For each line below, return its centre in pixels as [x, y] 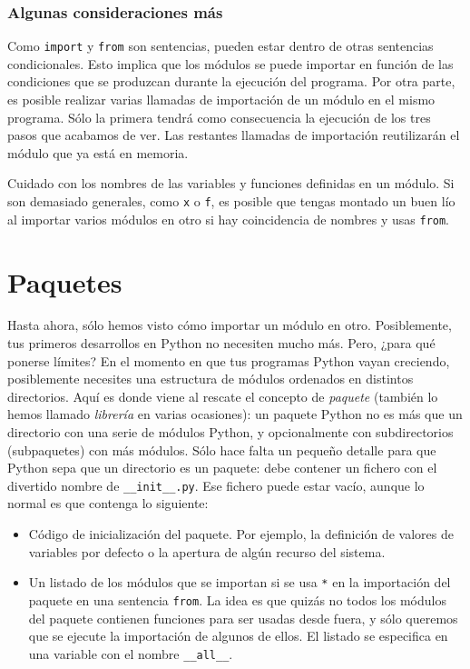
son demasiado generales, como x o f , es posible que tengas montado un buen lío [231, 201]
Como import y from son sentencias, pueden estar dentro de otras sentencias [220, 46]
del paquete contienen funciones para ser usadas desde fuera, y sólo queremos [243, 618]
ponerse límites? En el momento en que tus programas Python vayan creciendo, [229, 360]
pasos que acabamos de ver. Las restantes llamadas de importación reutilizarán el [234, 135]
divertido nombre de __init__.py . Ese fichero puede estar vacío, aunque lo [216, 485]
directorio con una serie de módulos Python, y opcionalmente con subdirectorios [230, 432]
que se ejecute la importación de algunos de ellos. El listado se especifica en [238, 636]
